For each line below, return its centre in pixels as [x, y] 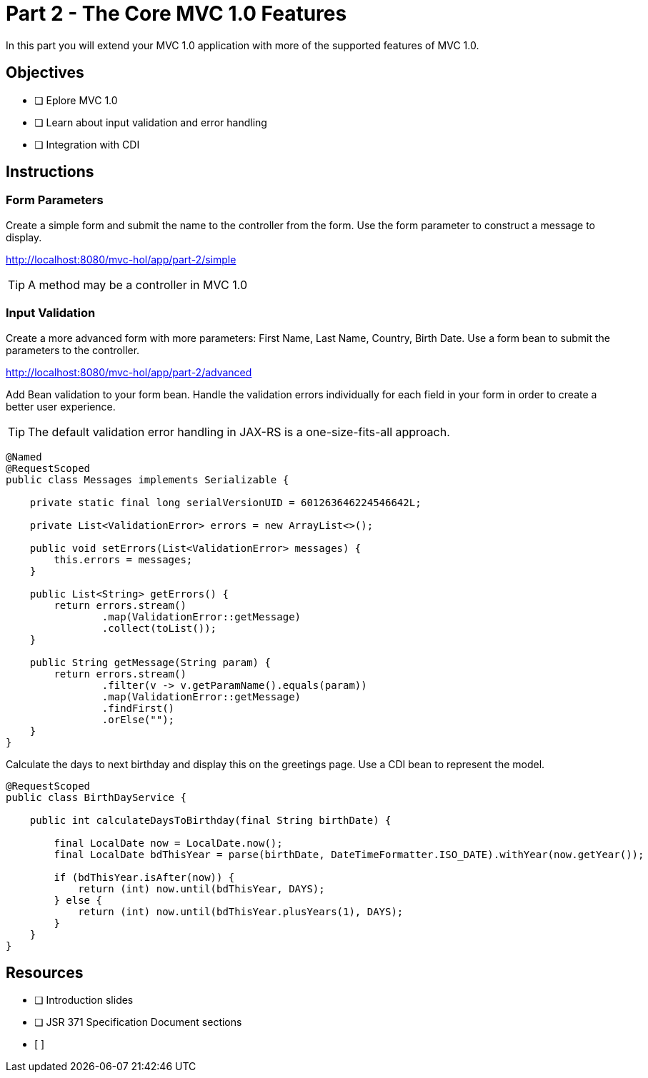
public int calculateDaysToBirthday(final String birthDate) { [210, 820]
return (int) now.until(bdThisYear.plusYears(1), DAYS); [241, 911]
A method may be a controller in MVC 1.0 [138, 284]
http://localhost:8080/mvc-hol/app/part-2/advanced [129, 372]
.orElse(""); [138, 719]
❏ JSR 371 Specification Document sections [138, 1022]
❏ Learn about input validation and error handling [151, 122]
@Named [24, 457]
